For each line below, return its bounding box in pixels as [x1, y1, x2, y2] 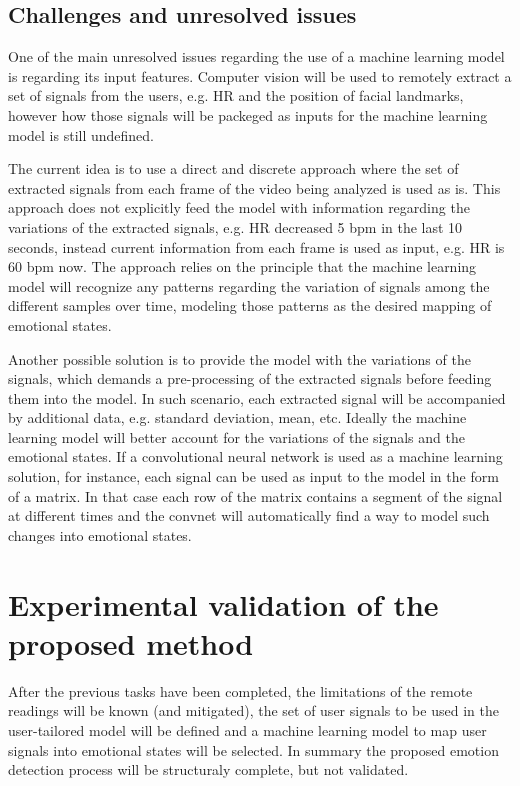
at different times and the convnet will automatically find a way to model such [8, 505, 490, 526]
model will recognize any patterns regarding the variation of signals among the [8, 275, 490, 296]
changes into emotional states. [8, 524, 192, 545]
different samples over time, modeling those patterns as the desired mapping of [8, 295, 492, 316]
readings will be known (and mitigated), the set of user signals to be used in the [8, 700, 499, 721]
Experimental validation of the [8, 583, 439, 624]
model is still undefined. [8, 124, 155, 145]
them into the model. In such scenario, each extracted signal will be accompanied [8, 387, 506, 408]
